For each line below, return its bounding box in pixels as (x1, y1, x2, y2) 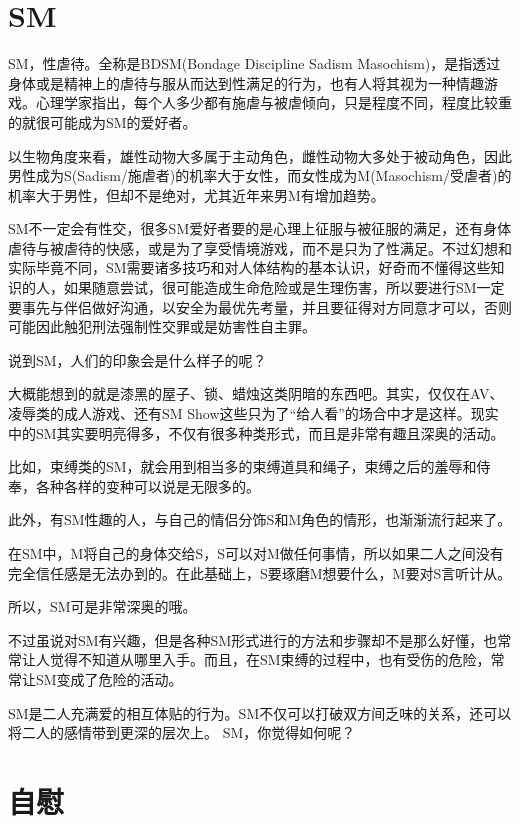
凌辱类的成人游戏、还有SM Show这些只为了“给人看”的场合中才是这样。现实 (8, 403, 499, 424)
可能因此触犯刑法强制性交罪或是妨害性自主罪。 (8, 316, 316, 337)
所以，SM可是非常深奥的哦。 (8, 596, 197, 617)
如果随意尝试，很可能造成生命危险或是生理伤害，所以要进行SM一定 (63, 277, 505, 298)
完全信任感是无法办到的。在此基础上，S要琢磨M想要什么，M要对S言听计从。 (8, 562, 512, 583)
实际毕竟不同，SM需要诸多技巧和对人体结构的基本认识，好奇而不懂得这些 (8, 257, 491, 278)
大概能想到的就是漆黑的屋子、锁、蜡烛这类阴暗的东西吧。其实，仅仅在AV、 (8, 383, 504, 404)
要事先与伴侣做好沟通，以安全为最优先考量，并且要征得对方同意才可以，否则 (8, 296, 512, 317)
